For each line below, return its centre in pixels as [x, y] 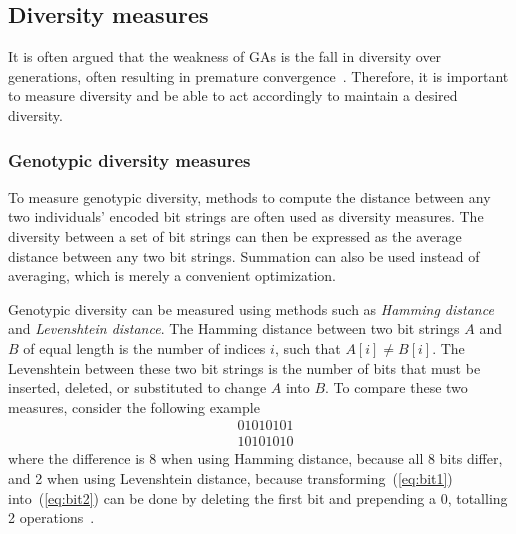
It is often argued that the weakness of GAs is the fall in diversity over [225, 56]
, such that [307, 347]
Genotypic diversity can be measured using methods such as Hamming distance [251, 308]
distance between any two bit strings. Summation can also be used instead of [244, 255]
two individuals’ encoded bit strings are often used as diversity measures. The [246, 216]
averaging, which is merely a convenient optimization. [172, 275]
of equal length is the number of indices [144, 347]
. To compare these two [396, 387]
